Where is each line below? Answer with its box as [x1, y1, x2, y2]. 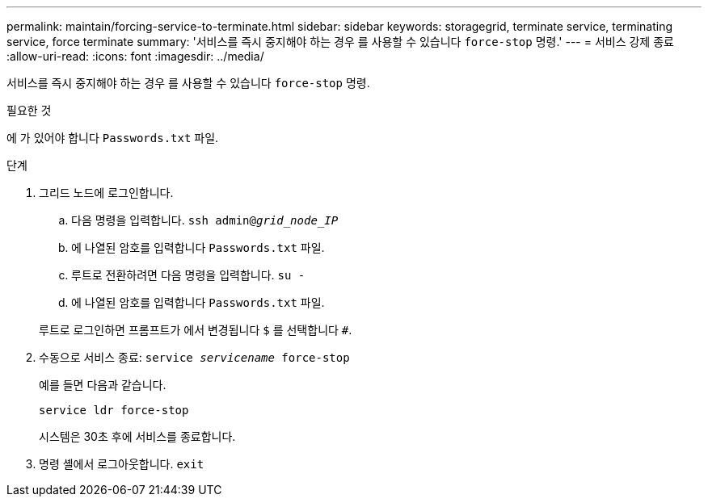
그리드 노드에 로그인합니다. [39, 186, 174, 199]
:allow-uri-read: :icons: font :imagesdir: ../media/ [6, 49, 264, 63]
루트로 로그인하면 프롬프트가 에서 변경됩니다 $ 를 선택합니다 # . [39, 323, 352, 337]
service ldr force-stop [39, 404, 189, 417]
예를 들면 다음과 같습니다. [39, 378, 166, 392]
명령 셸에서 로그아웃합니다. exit [39, 457, 204, 471]
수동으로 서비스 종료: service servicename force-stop [39, 350, 350, 364]
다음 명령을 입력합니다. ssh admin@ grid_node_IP [71, 213, 339, 227]
